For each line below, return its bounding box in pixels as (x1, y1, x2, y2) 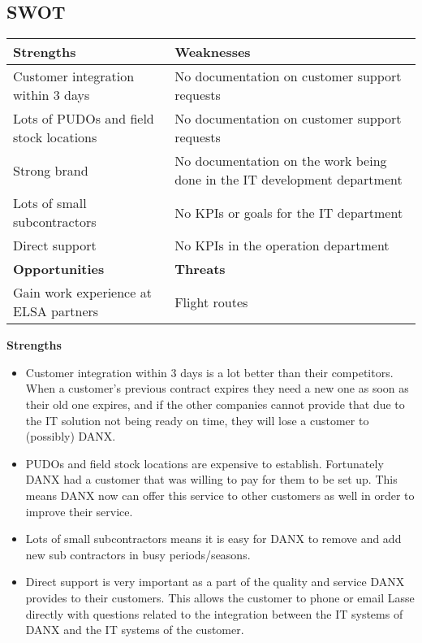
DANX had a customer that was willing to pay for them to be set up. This (25, 471, 398, 488)
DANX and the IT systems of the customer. (25, 621, 244, 638)
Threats (174, 259, 226, 279)
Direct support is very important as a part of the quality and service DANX (25, 573, 405, 590)
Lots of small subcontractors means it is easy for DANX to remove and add (25, 530, 402, 547)
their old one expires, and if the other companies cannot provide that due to (25, 395, 405, 412)
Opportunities (13, 259, 105, 279)
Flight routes (174, 292, 248, 311)
